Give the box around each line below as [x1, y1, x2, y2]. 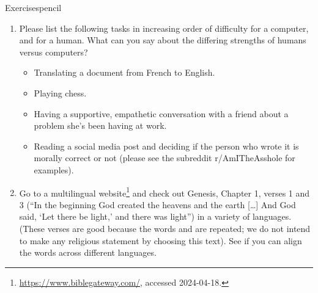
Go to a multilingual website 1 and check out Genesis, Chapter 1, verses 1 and [19, 184, 310, 199]
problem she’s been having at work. [34, 119, 167, 132]
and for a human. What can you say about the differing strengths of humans [19, 34, 306, 46]
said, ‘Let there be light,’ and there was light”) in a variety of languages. [19, 210, 292, 223]
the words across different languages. [19, 246, 157, 259]
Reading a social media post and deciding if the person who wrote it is [34, 139, 299, 152]
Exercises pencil [5, 1, 62, 13]
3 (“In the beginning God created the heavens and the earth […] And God [19, 198, 296, 211]
